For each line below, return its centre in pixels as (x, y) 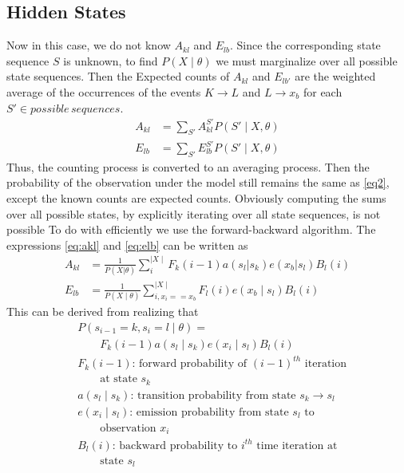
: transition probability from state (213, 395)
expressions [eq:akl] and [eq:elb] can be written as (127, 244)
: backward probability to (175, 445)
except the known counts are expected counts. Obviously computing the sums (196, 198)
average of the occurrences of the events (104, 91)
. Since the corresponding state (305, 45)
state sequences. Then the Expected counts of (118, 76)
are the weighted (335, 76)
